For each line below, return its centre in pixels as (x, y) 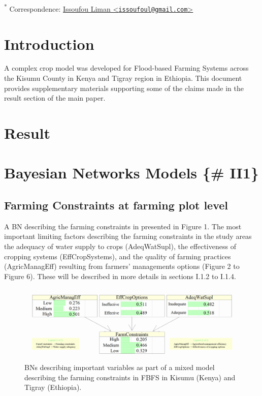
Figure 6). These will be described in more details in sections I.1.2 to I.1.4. (120, 276)
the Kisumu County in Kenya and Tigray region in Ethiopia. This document (123, 78)
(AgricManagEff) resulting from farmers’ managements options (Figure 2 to (122, 266)
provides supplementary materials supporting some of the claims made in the (124, 88)
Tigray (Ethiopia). (53, 387)
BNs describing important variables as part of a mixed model (120, 367)
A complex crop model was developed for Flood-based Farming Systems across (126, 68)
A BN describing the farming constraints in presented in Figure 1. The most (123, 226)
